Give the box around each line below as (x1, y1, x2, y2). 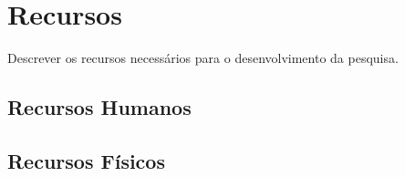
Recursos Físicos (7, 146, 165, 174)
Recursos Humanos (7, 93, 192, 121)
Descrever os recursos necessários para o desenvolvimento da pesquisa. (7, 48, 399, 68)
